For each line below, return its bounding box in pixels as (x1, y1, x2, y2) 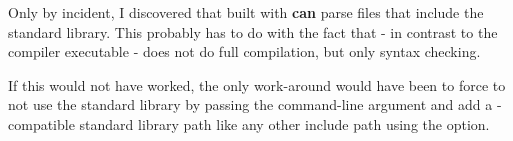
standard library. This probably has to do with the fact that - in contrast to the (8, 21, 498, 42)
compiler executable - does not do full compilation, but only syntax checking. (8, 41, 481, 62)
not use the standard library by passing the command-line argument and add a (8, 94, 493, 115)
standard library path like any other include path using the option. (79, 113, 490, 134)
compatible (8, 113, 75, 134)
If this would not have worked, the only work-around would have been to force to (8, 74, 506, 95)
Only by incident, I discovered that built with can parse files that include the (8, 2, 484, 22)
